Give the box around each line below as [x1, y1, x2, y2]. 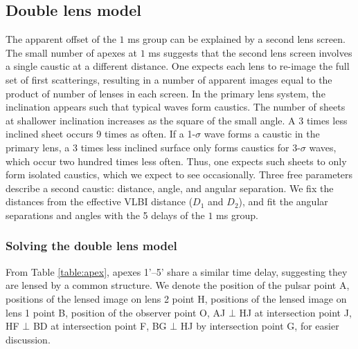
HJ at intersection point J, [239, 305, 352, 319]
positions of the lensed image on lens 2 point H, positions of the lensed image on [6, 291, 347, 305]
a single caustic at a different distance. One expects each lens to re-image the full [6, 59, 350, 73]
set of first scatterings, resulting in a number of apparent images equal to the [6, 72, 332, 86]
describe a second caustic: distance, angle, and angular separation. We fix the [6, 180, 334, 195]
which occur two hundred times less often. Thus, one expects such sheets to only [6, 153, 347, 168]
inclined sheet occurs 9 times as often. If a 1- [6, 126, 196, 141]
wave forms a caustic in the [204, 126, 320, 141]
